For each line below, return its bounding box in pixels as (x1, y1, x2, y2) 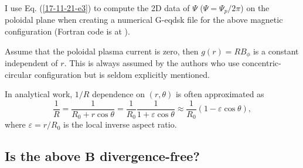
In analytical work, (5, 88, 73, 100)
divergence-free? (100, 147, 200, 165)
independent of (5, 57, 58, 69)
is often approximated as (175, 88, 264, 100)
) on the (240, 2, 270, 13)
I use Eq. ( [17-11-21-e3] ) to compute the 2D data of (5, 2, 190, 13)
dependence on (92, 88, 145, 100)
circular (5, 68, 32, 80)
